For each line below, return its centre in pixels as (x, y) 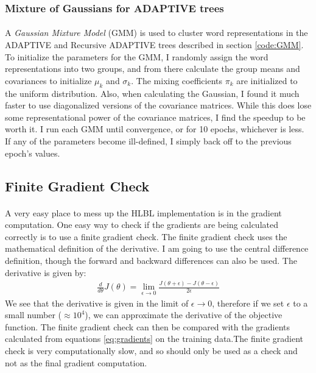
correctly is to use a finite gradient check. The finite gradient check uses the (146, 236)
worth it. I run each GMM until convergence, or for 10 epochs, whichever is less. (155, 129)
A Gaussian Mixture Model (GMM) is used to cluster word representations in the (156, 33)
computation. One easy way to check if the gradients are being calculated (142, 225)
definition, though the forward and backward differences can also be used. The (151, 260)
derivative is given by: (46, 272)
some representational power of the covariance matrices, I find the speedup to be (155, 117)
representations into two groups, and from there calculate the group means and (153, 69)
